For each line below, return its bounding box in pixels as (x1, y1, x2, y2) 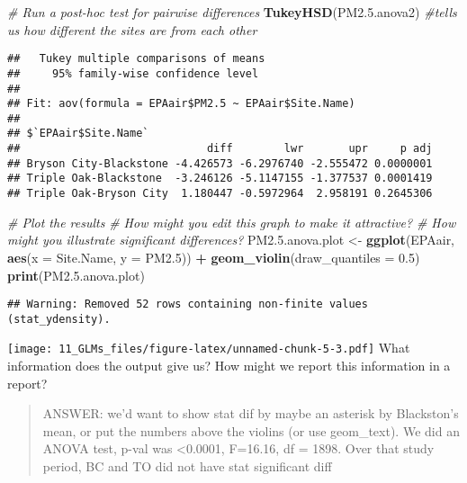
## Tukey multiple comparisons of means (7, 52, 265, 66)
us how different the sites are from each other (7, 20, 257, 39)
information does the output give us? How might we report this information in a (7, 356, 451, 375)
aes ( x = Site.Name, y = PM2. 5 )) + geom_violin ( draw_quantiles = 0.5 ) (7, 247, 420, 266)
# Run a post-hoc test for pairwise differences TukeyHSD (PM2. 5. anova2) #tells (7, 3, 457, 21)
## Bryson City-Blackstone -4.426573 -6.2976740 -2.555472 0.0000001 (7, 157, 433, 170)
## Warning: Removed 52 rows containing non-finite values (7, 298, 368, 311)
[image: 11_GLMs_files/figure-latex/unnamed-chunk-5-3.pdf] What (7, 338, 410, 357)
